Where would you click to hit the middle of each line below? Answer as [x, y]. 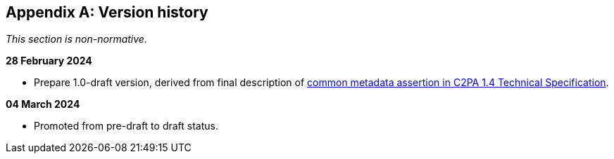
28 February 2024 [49, 61]
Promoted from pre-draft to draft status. [126, 126]
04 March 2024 [43, 104]
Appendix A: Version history [107, 12]
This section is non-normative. [76, 39]
